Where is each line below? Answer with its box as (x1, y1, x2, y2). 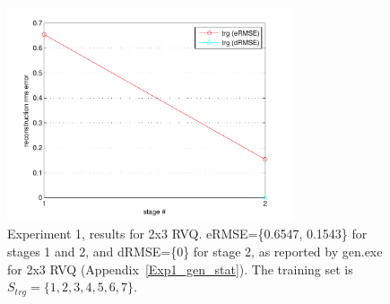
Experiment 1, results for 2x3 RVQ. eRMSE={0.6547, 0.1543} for (7, 224, 368, 243)
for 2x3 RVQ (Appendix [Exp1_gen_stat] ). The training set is (7, 259, 353, 278)
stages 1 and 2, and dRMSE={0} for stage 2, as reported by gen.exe (7, 241, 383, 260)
